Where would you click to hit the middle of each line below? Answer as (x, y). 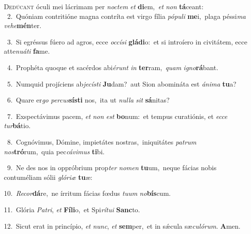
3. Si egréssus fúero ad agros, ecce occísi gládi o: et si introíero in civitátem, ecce (127, 41)
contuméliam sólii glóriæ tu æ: (48, 177)
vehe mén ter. (23, 25)
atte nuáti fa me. (27, 51)
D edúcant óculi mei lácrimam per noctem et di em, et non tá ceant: (104, 6)
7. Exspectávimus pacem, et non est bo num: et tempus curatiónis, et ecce (117, 116)
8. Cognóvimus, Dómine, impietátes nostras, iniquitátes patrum (102, 141)
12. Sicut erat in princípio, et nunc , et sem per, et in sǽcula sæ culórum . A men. (122, 226)
